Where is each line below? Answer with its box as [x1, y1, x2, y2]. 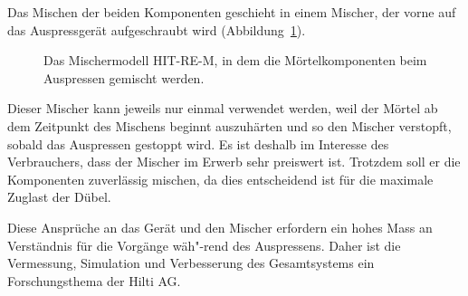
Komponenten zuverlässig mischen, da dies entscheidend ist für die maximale [7, 169, 434, 188]
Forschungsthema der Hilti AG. [7, 271, 181, 290]
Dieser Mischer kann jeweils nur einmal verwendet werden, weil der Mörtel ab [7, 99, 438, 118]
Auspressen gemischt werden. [43, 68, 205, 87]
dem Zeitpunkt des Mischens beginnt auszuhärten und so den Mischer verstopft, [7, 116, 452, 135]
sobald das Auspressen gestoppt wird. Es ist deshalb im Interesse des [7, 134, 389, 153]
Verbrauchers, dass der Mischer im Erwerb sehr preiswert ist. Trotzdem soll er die [7, 152, 461, 171]
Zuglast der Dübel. [7, 187, 111, 206]
